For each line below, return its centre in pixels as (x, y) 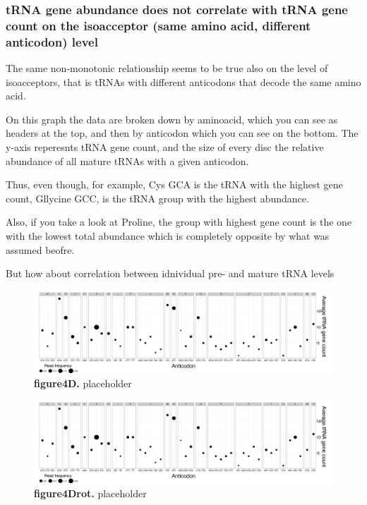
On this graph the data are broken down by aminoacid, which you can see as (172, 119)
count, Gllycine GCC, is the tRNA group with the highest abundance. (157, 198)
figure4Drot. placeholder (90, 493)
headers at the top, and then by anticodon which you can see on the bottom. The (182, 133)
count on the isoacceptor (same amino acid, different (158, 25)
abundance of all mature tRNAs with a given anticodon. (127, 160)
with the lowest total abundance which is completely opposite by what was (168, 236)
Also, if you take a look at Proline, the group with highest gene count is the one (179, 222)
